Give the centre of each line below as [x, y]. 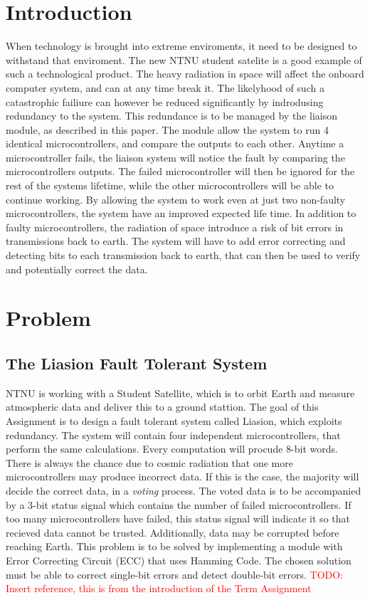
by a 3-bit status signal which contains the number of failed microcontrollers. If [179, 504]
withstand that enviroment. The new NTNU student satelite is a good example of [184, 59]
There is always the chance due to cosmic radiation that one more [149, 462]
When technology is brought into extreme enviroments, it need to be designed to [181, 46]
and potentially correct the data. [77, 269]
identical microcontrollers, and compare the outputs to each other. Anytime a [175, 143]
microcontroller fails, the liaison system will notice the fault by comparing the [175, 157]
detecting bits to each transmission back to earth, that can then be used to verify [183, 255]
